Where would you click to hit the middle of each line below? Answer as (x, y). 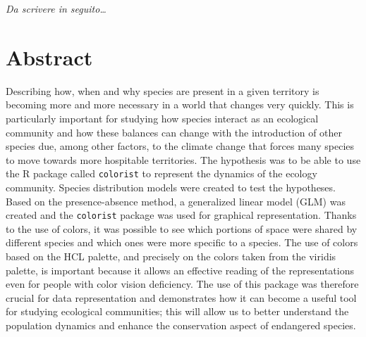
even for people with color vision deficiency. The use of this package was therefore (182, 284)
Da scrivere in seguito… (56, 8)
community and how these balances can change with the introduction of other (174, 132)
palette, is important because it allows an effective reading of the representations (180, 270)
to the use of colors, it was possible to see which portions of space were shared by (182, 228)
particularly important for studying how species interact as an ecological (162, 118)
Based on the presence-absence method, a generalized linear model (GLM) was (176, 201)
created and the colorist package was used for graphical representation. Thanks (181, 215)
